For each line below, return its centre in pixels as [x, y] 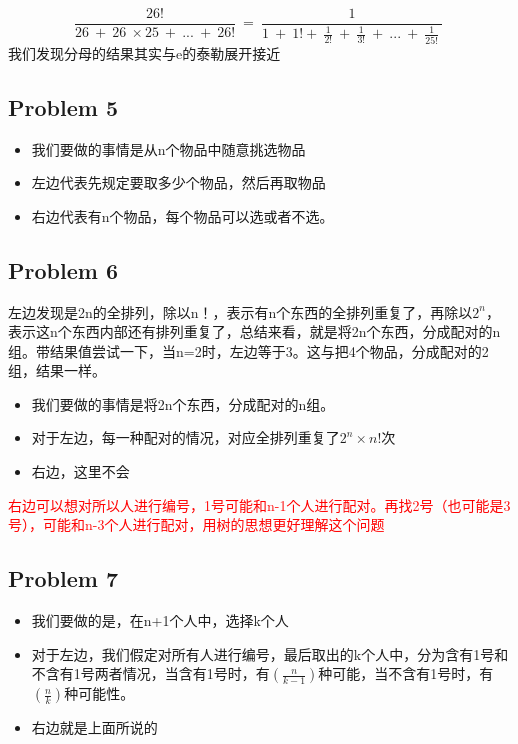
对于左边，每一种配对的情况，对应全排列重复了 [185, 437]
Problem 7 [63, 578]
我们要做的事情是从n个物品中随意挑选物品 [168, 148]
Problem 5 [63, 106]
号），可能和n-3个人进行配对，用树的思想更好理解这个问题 [196, 524]
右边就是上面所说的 [94, 727]
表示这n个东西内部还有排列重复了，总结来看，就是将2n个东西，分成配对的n [254, 331]
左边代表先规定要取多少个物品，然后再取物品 [178, 182]
